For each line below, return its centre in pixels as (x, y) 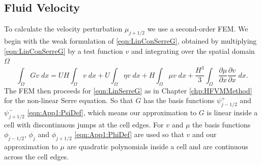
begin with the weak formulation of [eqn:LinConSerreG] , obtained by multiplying (130, 41)
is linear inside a (232, 112)
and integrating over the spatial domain (193, 51)
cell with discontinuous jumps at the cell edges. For (84, 124)
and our (205, 134)
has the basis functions (179, 100)
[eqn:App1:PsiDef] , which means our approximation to (112, 112)
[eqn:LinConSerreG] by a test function (64, 51)
